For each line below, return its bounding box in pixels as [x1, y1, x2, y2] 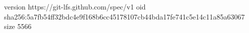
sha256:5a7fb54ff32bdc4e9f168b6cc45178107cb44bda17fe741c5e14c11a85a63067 [4, 11, 245, 21]
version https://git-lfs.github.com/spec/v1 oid [4, 1, 146, 11]
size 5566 [4, 21, 32, 31]
